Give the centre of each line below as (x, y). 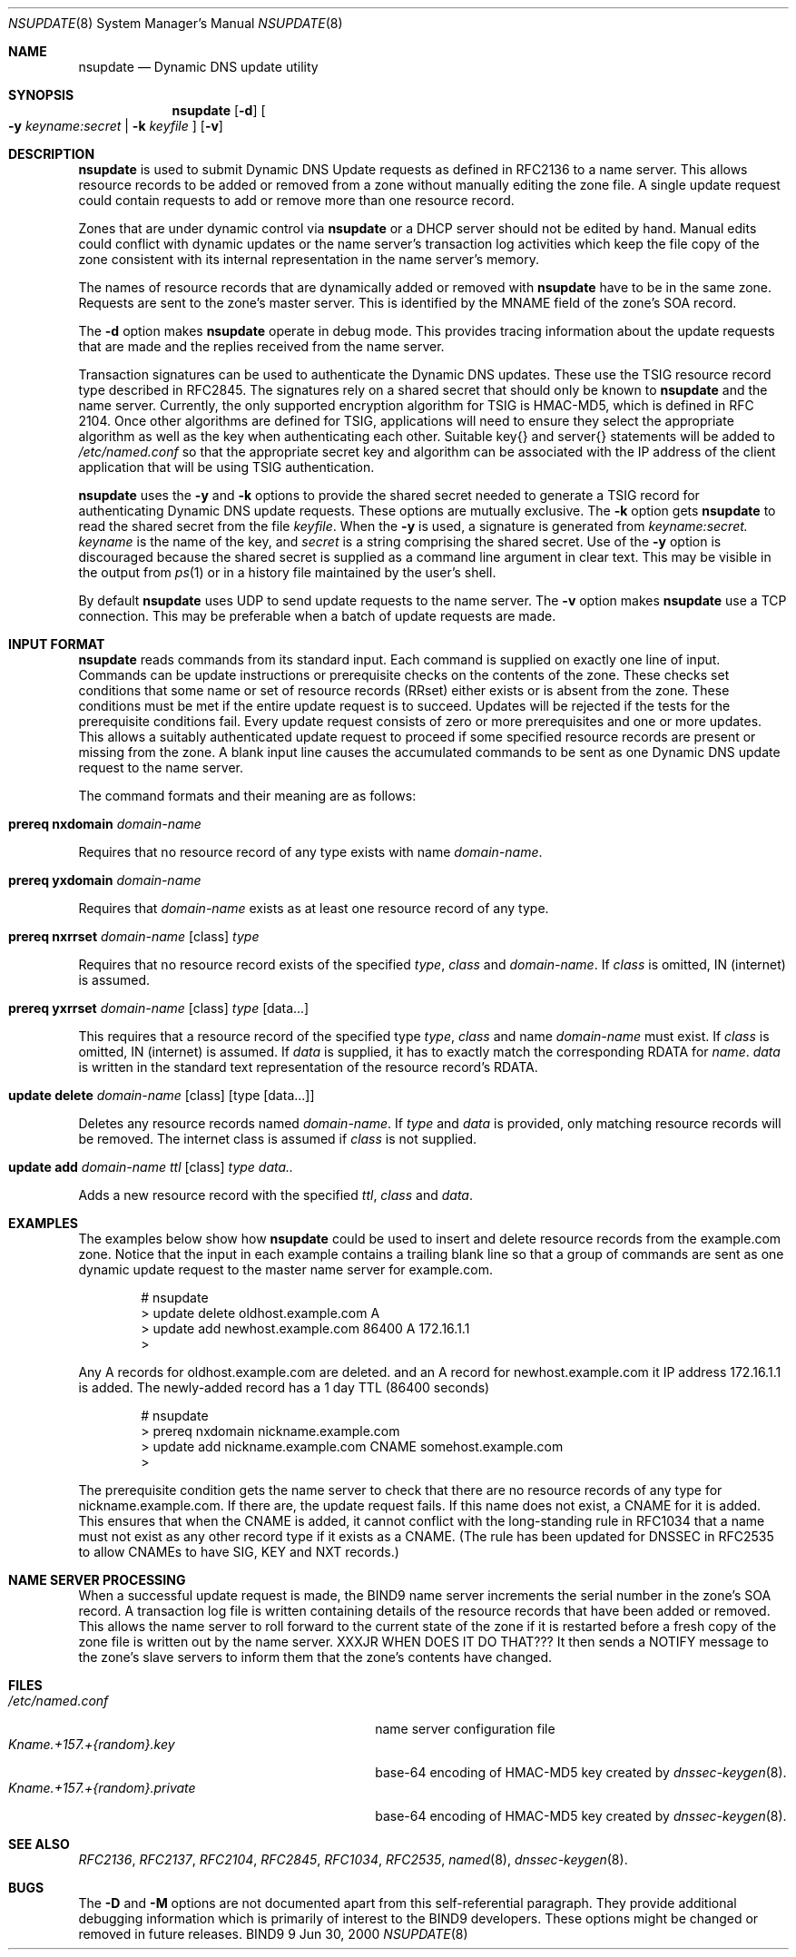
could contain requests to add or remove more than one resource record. (296, 200)
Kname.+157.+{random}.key (92, 1744)
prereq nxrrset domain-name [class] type (134, 936)
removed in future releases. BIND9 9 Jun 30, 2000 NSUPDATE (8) (273, 1934)
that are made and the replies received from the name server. (261, 346)
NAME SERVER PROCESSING (97, 1580)
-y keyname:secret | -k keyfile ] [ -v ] (116, 126)
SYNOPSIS (41, 95)
